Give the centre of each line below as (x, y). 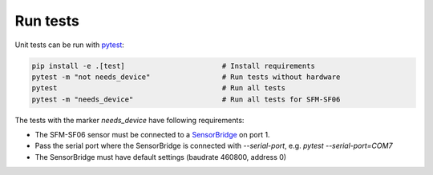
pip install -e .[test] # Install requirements (174, 66)
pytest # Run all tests (159, 88)
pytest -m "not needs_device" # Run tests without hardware (186, 77)
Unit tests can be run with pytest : (69, 45)
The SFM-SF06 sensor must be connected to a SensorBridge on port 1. (152, 135)
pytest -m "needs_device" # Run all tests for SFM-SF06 (186, 99)
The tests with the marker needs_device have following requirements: (129, 120)
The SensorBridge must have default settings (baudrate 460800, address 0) (161, 157)
